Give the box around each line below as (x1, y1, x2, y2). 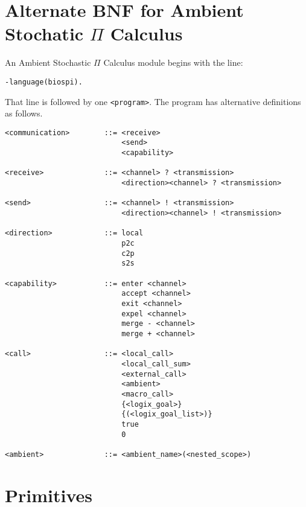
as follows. (5, 107, 43, 120)
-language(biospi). (5, 77, 83, 86)
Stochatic (5, 21, 84, 46)
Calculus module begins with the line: (103, 56, 243, 69)
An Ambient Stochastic (5, 56, 91, 69)
